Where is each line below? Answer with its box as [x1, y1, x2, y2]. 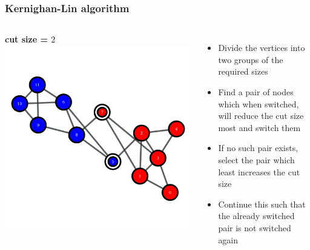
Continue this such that [218, 197, 306, 210]
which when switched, [218, 97, 299, 110]
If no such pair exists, [218, 141, 298, 154]
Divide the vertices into [218, 41, 305, 54]
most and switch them [218, 121, 301, 133]
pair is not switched [218, 221, 291, 234]
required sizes [218, 65, 268, 78]
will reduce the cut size [218, 109, 304, 122]
